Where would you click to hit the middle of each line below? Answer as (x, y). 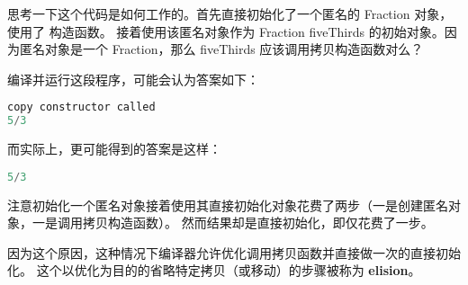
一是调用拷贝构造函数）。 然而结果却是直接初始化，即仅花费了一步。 (233, 223)
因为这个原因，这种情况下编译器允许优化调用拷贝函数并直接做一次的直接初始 (234, 252)
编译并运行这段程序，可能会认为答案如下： (133, 79)
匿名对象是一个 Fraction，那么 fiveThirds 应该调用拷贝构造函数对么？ (221, 49)
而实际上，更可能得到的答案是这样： (114, 149)
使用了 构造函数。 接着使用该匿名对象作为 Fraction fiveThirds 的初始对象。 (226, 31)
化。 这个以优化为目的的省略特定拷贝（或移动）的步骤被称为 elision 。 (214, 270)
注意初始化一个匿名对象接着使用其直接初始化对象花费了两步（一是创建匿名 (228, 205)
